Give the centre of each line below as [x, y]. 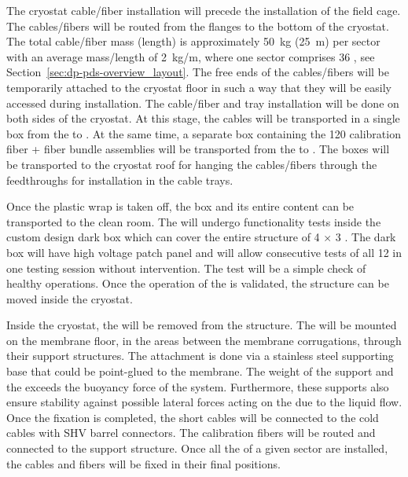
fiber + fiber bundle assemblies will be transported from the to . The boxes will [198, 149]
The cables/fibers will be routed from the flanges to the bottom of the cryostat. [198, 26]
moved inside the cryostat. [70, 298]
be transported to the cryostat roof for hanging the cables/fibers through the [192, 164]
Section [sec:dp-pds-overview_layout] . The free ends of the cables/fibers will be [198, 72]
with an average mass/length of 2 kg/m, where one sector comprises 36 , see [191, 56]
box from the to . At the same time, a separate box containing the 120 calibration [204, 133]
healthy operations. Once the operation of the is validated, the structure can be [198, 283]
